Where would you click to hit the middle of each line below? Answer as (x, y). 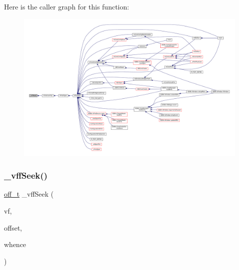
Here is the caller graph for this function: (67, 6)
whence (15, 244)
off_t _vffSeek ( (29, 194)
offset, (13, 227)
